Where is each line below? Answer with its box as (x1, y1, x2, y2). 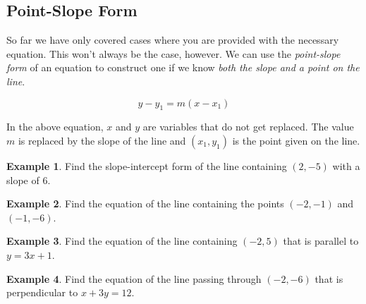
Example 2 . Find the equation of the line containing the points (6, 196, 284, 211)
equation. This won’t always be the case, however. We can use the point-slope (6, 46, 341, 61)
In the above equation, (6, 119, 104, 134)
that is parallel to (283, 233, 359, 248)
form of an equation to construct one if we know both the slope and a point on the (6, 60, 360, 75)
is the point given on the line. (232, 133, 360, 147)
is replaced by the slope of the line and (18, 133, 186, 147)
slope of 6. (6, 172, 51, 187)
